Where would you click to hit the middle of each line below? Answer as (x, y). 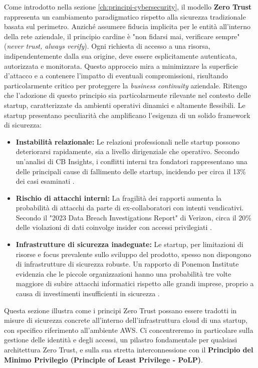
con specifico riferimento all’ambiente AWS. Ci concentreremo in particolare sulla (129, 330)
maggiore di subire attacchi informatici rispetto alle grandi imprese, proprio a (135, 283)
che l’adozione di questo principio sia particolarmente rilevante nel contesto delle (127, 95)
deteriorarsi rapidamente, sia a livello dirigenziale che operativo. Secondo (127, 151)
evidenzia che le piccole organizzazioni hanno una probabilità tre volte (123, 273)
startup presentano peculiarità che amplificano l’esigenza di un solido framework (127, 115)
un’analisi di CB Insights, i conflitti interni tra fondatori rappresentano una (132, 161)
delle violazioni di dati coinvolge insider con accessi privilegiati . (114, 227)
